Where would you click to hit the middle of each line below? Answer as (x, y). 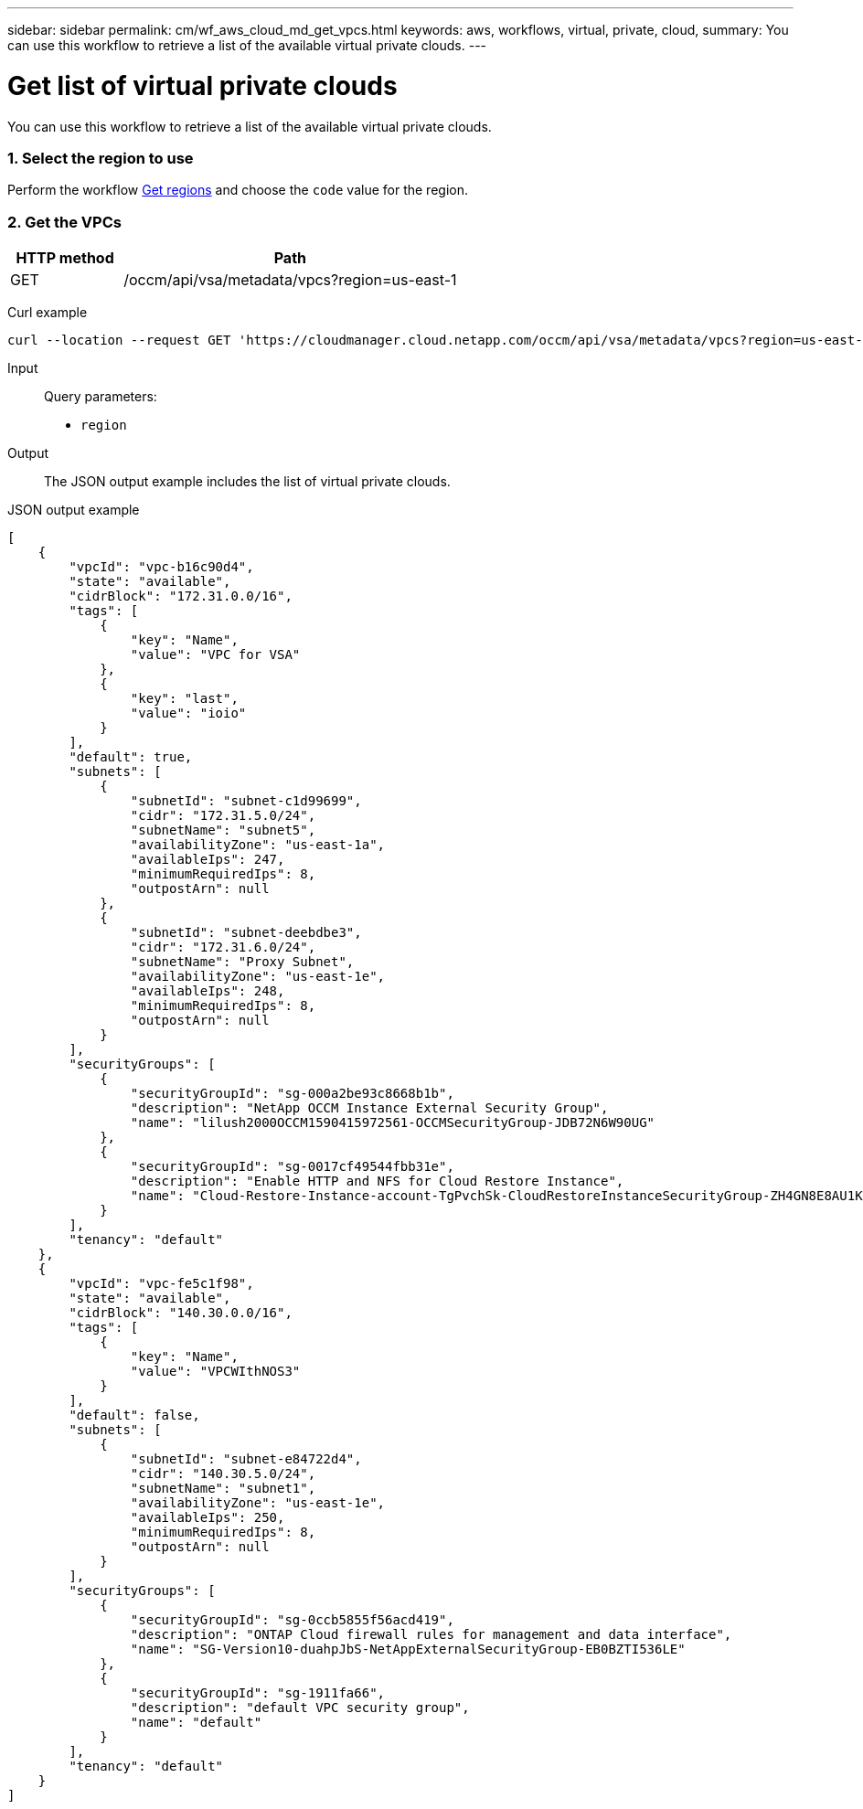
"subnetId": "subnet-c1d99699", (246, 801)
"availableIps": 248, (208, 991)
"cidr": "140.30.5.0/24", (223, 1474)
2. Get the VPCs (64, 222)
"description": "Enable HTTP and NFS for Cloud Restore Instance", (377, 1181)
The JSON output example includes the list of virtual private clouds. (247, 481)
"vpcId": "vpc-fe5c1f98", (161, 1283)
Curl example (48, 312)
